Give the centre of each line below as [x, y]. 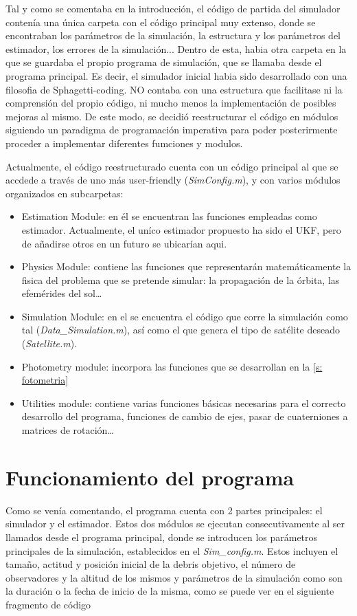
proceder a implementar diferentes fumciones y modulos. [124, 143]
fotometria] [45, 380]
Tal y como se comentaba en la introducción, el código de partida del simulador [173, 8]
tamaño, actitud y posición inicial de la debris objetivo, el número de [151, 564]
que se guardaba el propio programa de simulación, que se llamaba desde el [164, 62]
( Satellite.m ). [49, 343]
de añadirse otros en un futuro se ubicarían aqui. [124, 243]
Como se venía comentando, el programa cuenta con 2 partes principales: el [164, 510]
